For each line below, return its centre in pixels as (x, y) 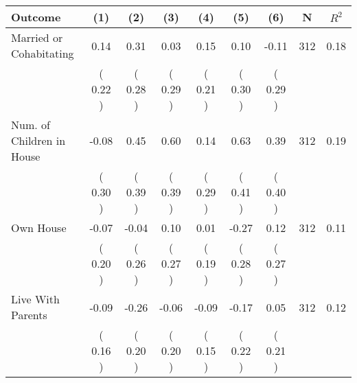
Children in (38, 140)
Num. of (31, 125)
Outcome (36, 17)
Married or (37, 37)
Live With (35, 299)
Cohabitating (43, 53)
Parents (29, 315)
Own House (39, 228)
